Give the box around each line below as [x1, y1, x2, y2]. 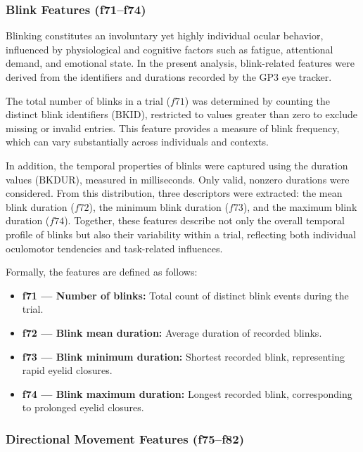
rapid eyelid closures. [22, 363, 113, 377]
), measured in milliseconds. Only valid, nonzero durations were [75, 172, 350, 186]
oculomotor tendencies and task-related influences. [6, 240, 223, 255]
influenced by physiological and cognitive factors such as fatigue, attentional [6, 41, 333, 56]
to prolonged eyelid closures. [22, 400, 144, 415]
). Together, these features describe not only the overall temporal [64, 213, 345, 228]
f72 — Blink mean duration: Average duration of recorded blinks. [22, 325, 322, 340]
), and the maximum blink [243, 199, 357, 214]
